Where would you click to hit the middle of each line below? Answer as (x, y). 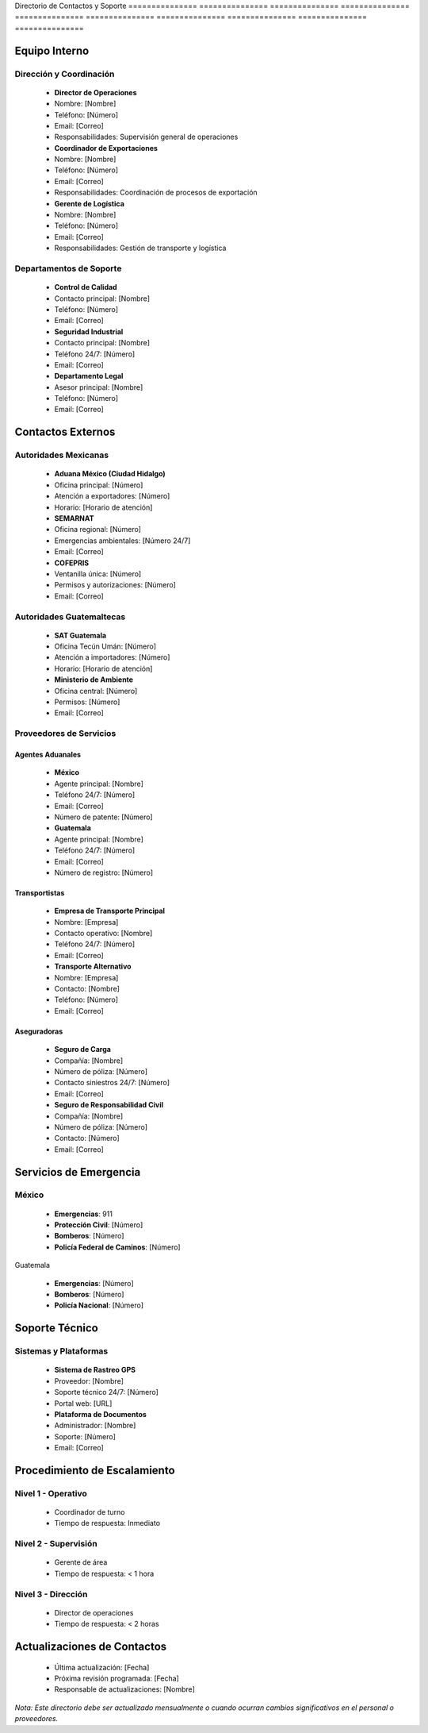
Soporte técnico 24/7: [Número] (106, 1392)
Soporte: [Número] (85, 1436)
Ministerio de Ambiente (94, 680)
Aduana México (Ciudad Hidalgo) (110, 474)
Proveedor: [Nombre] (89, 1381)
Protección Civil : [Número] (99, 1225)
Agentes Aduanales (48, 754)
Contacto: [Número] (87, 1138)
